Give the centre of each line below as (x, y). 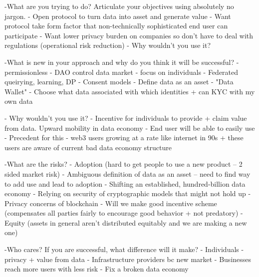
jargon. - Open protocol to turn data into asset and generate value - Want (118, 16)
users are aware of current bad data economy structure (88, 147)
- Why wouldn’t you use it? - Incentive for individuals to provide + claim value (126, 118)
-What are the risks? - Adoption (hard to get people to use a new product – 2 (124, 164)
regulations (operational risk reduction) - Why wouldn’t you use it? (108, 45)
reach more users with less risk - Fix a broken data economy (97, 269)
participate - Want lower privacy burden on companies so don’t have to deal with (129, 35)
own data (19, 101)
